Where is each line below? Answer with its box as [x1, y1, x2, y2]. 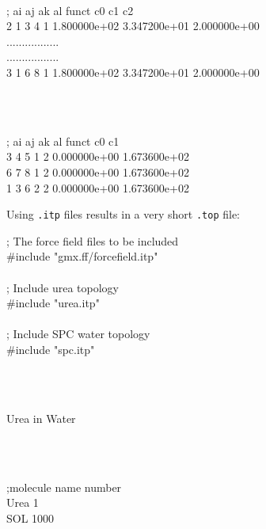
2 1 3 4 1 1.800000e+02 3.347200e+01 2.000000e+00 [6, 17, 260, 34]
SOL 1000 [6, 509, 55, 526]
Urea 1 [6, 494, 39, 511]
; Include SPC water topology [6, 325, 150, 342]
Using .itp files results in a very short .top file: [6, 206, 240, 223]
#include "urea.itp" [6, 295, 100, 311]
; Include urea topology [6, 279, 120, 295]
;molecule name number [6, 478, 122, 495]
